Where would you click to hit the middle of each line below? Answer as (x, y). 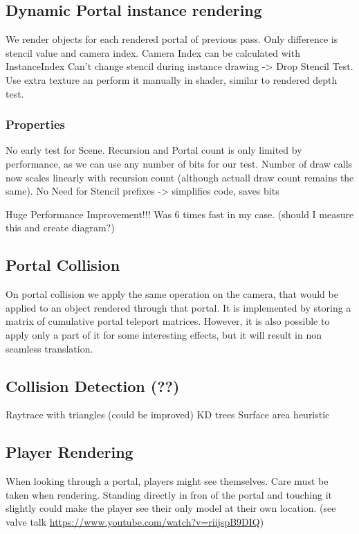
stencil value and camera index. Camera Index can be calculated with (153, 52)
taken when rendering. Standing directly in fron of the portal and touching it (169, 494)
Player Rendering (70, 452)
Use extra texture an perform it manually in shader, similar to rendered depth (172, 79)
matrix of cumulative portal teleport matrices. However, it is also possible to (168, 321)
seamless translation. (49, 348)
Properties (35, 124)
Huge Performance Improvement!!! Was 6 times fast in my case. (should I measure (180, 214)
